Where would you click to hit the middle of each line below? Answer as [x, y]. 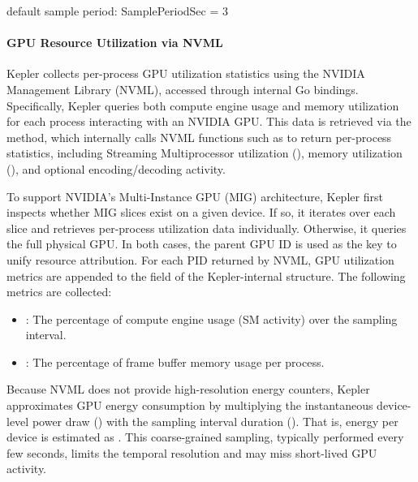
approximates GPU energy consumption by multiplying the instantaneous [190, 405]
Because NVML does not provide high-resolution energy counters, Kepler [188, 389]
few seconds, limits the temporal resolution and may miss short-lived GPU [192, 452]
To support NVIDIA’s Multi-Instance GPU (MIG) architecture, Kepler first [195, 196]
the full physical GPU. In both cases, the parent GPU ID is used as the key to [202, 244]
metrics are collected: [59, 292]
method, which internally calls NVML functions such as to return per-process [199, 137]
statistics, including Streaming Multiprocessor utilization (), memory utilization [205, 153]
